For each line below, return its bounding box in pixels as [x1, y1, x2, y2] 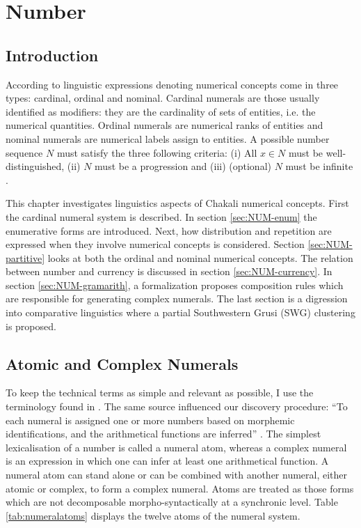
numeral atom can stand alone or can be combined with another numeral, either [6, 467, 348, 482]
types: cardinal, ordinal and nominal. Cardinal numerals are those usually [6, 91, 320, 105]
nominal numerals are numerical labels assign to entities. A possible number [6, 131, 330, 146]
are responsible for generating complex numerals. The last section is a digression [6, 291, 348, 306]
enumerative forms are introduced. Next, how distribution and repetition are [6, 223, 332, 238]
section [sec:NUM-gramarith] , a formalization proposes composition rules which [6, 277, 344, 292]
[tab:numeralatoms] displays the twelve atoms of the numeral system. [6, 508, 300, 522]
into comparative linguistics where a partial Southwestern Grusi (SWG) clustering [6, 305, 355, 320]
